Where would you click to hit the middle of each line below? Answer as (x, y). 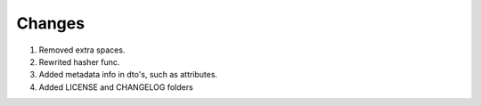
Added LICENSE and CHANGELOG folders (116, 87)
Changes (50, 23)
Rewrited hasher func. (79, 61)
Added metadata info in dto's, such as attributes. (128, 75)
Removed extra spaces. (82, 50)
